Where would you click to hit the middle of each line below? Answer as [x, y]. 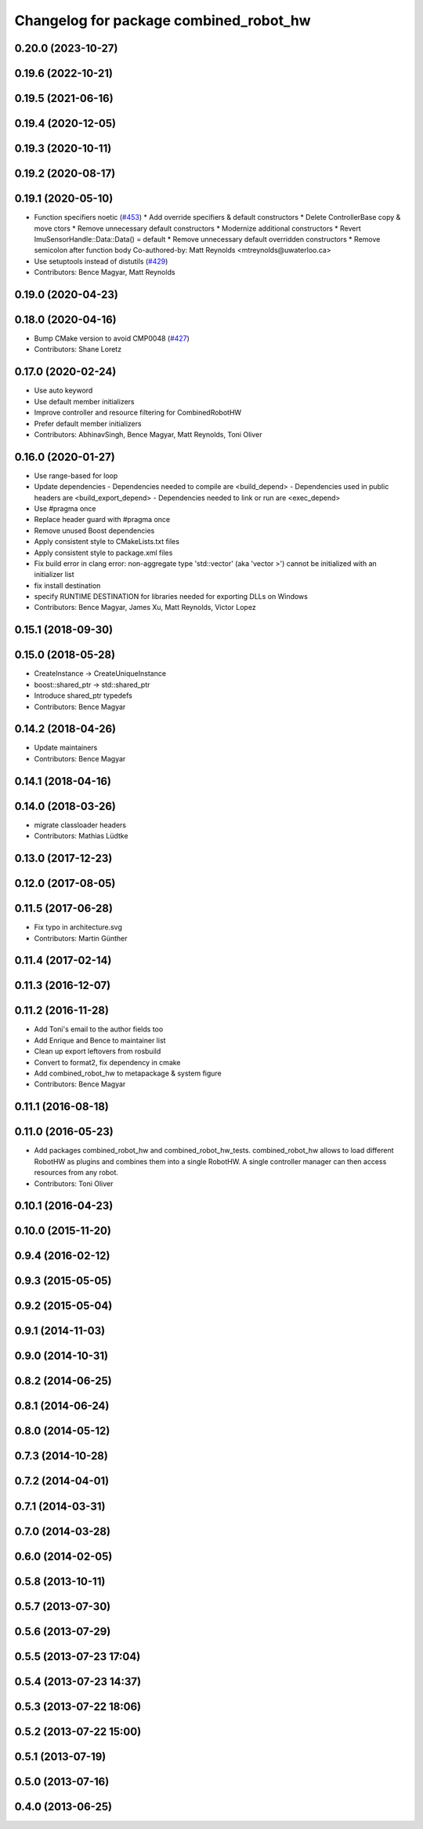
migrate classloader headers [80, 825]
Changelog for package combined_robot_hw [163, 20]
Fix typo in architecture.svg [78, 927]
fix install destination [67, 586]
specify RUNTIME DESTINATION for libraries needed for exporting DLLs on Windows [171, 597]
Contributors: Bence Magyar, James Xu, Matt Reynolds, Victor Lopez [145, 608]
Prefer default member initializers [88, 423]
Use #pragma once [65, 508]
